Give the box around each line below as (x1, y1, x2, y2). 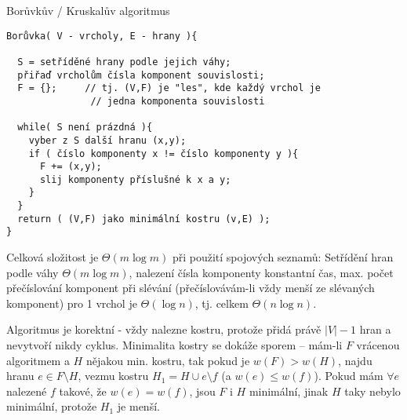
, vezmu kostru (78, 367, 149, 384)
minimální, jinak (249, 382, 329, 399)
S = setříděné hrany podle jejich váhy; (17, 56, 231, 68)
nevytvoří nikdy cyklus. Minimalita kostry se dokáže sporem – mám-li (6, 337, 343, 353)
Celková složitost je (6, 249, 99, 265)
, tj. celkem (194, 294, 249, 311)
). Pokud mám (314, 367, 383, 384)
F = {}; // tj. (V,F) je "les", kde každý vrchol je (17, 82, 321, 94)
